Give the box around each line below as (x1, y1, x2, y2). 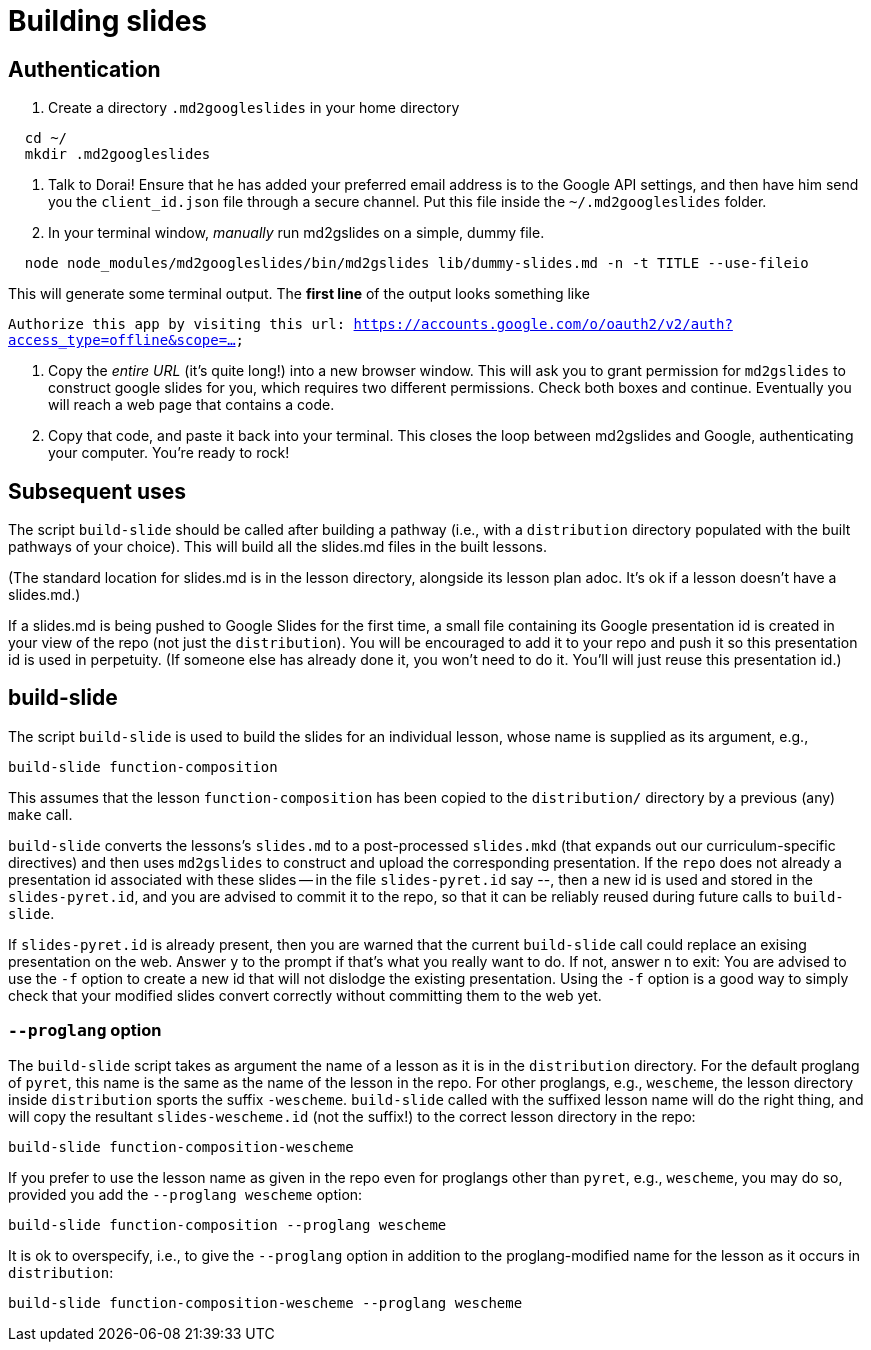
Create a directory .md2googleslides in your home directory (48, 99, 460, 117)
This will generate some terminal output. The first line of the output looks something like (8, 285, 590, 303)
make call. (8, 805, 73, 823)
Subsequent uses (8, 478, 186, 504)
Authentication (8, 56, 161, 82)
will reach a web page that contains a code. (48, 396, 335, 414)
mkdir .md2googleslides (24, 146, 211, 163)
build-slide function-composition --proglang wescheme (8, 1216, 447, 1233)
